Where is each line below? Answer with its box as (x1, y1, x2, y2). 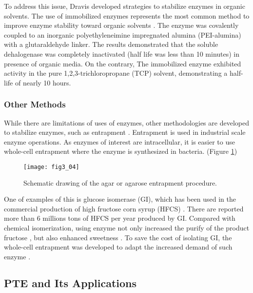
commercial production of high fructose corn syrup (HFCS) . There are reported (4, 203, 244, 213)
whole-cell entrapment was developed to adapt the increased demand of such (4, 242, 233, 252)
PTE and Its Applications (4, 275, 137, 290)
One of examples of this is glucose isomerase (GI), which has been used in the (4, 194, 236, 204)
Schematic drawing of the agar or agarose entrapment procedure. (23, 177, 217, 188)
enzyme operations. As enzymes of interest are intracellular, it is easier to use (4, 136, 235, 146)
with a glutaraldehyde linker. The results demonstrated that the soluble (4, 39, 218, 49)
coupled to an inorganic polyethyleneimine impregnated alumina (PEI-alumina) (4, 29, 241, 40)
